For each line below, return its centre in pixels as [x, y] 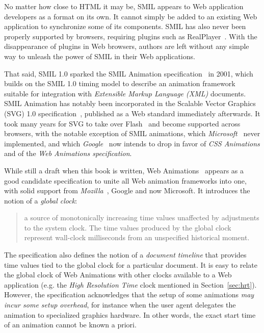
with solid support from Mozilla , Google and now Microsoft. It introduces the [127, 190]
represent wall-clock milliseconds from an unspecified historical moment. [137, 237]
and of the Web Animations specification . [68, 153]
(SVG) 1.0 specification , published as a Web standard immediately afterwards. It [132, 113]
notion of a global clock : [41, 200]
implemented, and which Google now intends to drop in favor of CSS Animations [132, 143]
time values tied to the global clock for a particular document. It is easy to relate [131, 264]
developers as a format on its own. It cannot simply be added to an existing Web [131, 16]
